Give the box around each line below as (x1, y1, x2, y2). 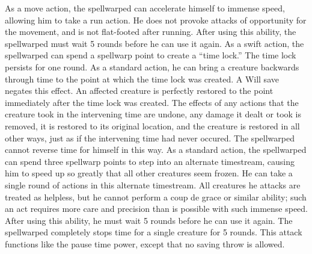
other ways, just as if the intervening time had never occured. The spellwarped (5, 131, 295, 144)
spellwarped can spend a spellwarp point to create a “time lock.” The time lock (5, 49, 296, 61)
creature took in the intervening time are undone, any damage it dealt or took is (5, 108, 301, 120)
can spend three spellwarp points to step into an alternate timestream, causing (5, 155, 295, 167)
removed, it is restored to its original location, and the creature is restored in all (5, 119, 300, 132)
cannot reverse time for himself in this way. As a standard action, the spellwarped (5, 143, 307, 156)
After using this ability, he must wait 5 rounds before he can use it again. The (5, 214, 293, 226)
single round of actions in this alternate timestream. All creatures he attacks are (5, 178, 301, 191)
